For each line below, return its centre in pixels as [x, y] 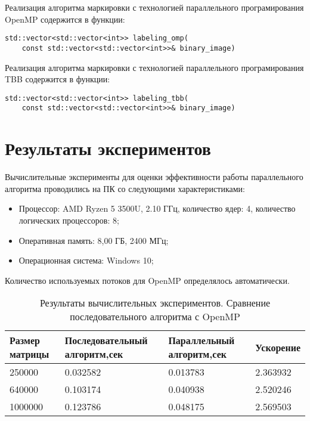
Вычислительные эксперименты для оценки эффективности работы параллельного [154, 177]
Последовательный [106, 340]
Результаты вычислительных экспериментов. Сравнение [155, 303]
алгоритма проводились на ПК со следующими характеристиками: [125, 188]
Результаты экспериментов [108, 148]
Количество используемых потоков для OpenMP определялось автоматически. [147, 280]
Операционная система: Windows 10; [86, 260]
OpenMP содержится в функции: [65, 19]
